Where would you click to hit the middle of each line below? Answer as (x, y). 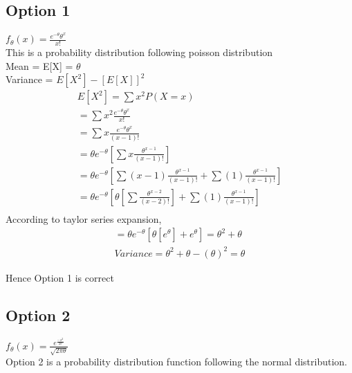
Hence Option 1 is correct (60, 277)
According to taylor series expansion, (84, 218)
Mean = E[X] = (39, 65)
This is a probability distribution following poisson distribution (139, 52)
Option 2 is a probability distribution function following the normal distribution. (177, 362)
